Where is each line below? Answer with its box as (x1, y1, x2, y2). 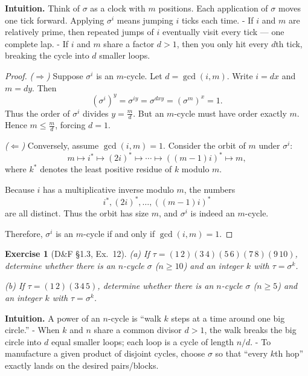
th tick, (275, 37, 303, 50)
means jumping (117, 13, 173, 26)
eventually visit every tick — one (162, 25, 284, 38)
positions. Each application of (158, 2, 268, 14)
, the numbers (184, 183, 236, 195)
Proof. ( (5, 69, 34, 82)
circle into (5, 335, 42, 348)
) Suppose (47, 69, 83, 82)
